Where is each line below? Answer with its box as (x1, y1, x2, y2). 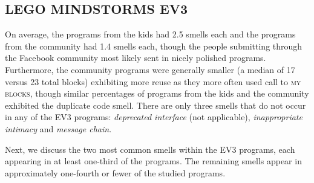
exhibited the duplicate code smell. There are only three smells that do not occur (5, 98, 306, 111)
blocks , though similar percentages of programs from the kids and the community (5, 87, 309, 100)
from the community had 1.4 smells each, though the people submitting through (5, 39, 303, 52)
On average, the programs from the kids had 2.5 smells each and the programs (5, 28, 296, 40)
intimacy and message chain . (5, 122, 112, 135)
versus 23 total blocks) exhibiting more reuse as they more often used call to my (5, 75, 301, 88)
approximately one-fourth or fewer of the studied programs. (5, 166, 226, 179)
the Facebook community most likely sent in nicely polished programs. (5, 51, 266, 64)
